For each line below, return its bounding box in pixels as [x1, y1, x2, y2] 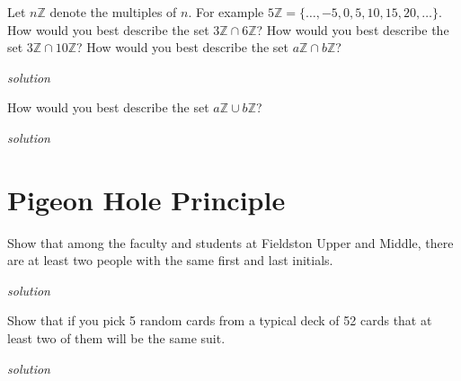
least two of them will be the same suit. [7, 329, 226, 348]
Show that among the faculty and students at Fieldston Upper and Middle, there [7, 233, 454, 252]
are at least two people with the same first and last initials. [7, 251, 333, 270]
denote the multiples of [49, 3, 177, 21]
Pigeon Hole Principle [7, 181, 286, 217]
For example [195, 3, 264, 21]
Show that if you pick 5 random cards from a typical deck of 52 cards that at [7, 311, 432, 330]
